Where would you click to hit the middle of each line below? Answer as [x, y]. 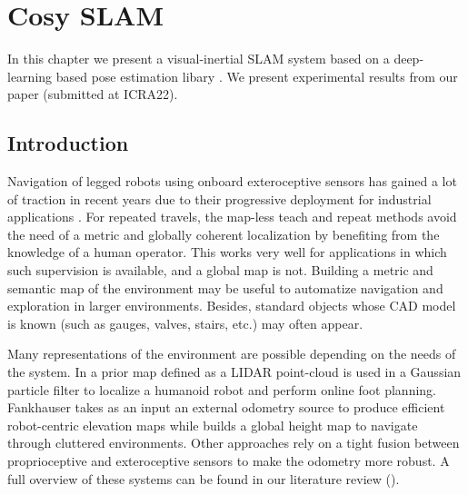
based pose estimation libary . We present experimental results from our [257, 76]
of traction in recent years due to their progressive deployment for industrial [219, 198]
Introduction [68, 143]
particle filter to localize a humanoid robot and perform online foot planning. [222, 389]
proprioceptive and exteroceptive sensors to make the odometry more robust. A [229, 461]
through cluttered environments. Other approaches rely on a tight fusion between [234, 443]
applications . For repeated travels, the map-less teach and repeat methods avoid [232, 217]
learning [30, 76]
